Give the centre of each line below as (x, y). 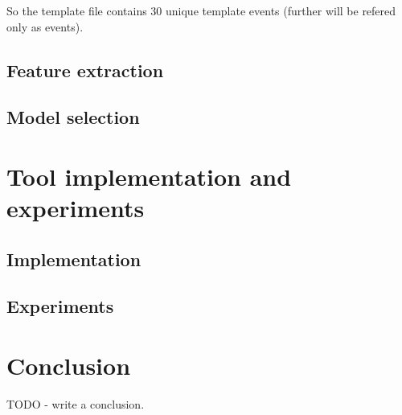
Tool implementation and (149, 176)
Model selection (73, 117)
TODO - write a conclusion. (76, 404)
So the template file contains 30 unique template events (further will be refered (201, 10)
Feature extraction (85, 70)
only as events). (45, 26)
